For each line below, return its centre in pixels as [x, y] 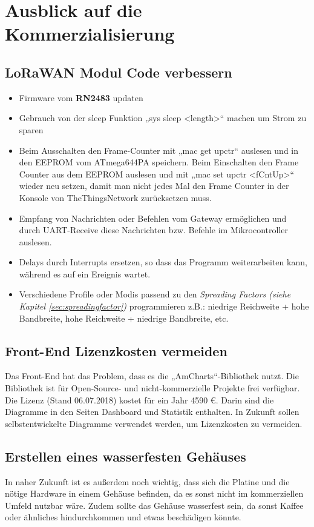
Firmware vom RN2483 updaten [81, 97]
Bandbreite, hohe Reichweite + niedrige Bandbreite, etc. [124, 318]
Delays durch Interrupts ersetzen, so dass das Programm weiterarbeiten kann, [163, 262]
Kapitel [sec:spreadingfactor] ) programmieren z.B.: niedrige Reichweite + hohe [164, 306]
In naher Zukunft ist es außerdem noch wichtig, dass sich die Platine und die [147, 481]
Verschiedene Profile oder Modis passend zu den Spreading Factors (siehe [155, 294]
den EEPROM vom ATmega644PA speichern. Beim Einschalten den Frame [159, 162]
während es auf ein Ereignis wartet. [85, 273]
